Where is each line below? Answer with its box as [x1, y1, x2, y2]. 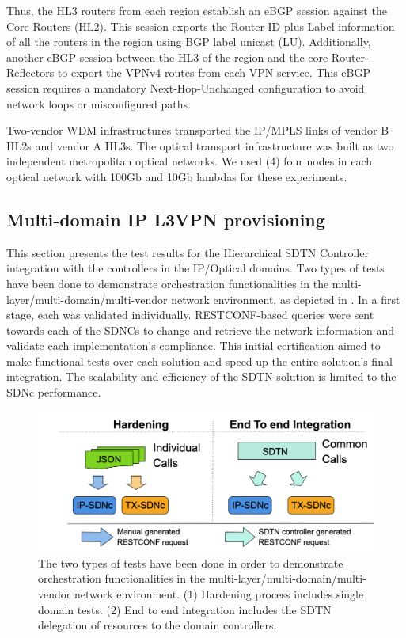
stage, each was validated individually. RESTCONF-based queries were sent [6, 306, 374, 323]
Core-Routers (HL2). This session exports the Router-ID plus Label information [6, 17, 395, 34]
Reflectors [6, 64, 55, 81]
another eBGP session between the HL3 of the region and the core [6, 48, 328, 65]
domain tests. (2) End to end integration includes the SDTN [38, 601, 332, 617]
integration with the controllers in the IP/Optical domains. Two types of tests [6, 260, 385, 276]
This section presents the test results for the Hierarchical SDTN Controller [6, 244, 369, 260]
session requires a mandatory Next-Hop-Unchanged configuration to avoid [6, 79, 365, 96]
